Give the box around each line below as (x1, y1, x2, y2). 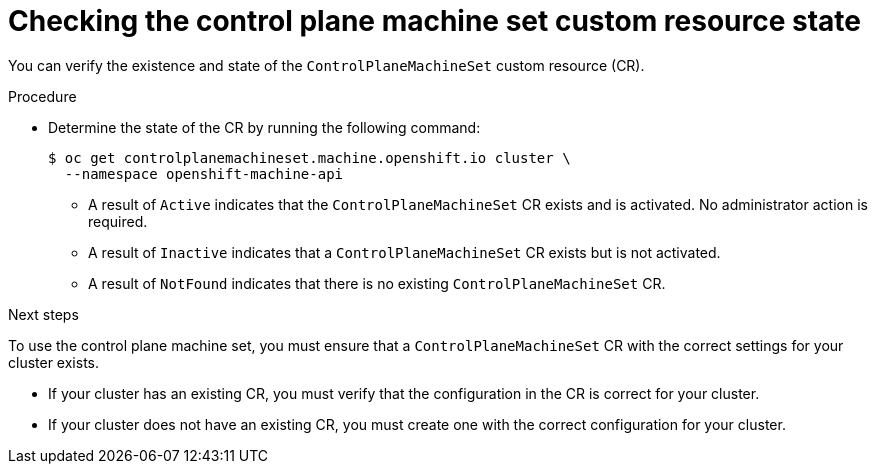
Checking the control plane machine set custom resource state (8, 4, 862, 38)
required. (88, 212, 148, 230)
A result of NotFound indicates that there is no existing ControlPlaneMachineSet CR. (88, 274, 666, 292)
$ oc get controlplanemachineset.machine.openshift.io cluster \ (48, 149, 571, 166)
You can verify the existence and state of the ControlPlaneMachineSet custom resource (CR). (8, 56, 645, 74)
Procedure (8, 87, 77, 105)
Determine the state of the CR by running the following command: (48, 118, 481, 136)
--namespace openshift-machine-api (64, 165, 344, 182)
